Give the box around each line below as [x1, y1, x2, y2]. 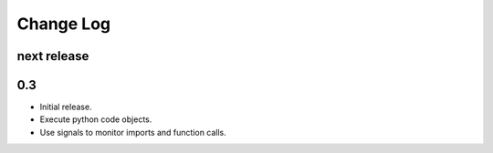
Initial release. [39, 101, 92, 113]
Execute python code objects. [39, 114, 152, 125]
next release [16, 48, 89, 64]
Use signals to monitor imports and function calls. [39, 127, 227, 138]
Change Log [16, 14, 111, 34]
